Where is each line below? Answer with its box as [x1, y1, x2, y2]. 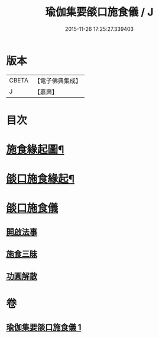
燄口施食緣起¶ [6, 173, 75, 186]
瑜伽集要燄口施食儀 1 [6, 323, 82, 333]
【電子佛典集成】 [34, 76, 82, 85]
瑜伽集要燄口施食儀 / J [45, 5, 154, 19]
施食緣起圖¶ [6, 143, 64, 157]
